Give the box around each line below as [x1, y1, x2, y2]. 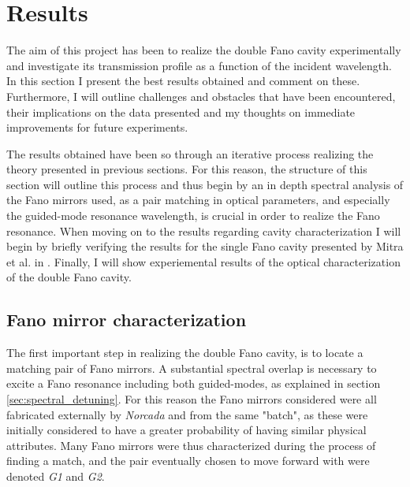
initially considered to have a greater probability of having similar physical [6, 422, 367, 438]
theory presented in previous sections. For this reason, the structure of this [6, 161, 367, 177]
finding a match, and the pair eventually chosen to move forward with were [6, 452, 370, 469]
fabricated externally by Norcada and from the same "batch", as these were [6, 406, 368, 422]
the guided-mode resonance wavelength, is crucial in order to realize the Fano [6, 207, 380, 224]
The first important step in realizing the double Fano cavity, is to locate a [6, 344, 363, 361]
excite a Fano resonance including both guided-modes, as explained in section [6, 375, 381, 392]
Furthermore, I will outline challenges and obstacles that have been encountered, [6, 87, 396, 104]
